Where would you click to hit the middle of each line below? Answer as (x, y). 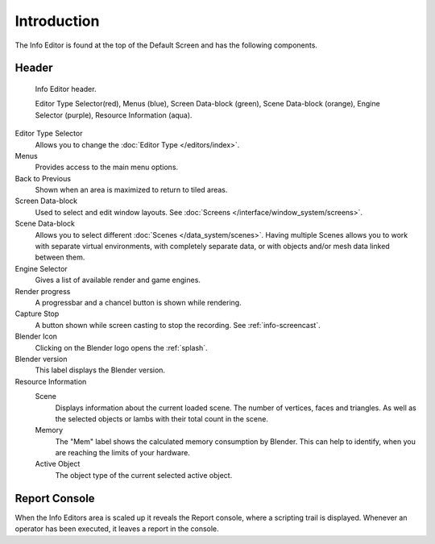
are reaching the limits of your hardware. (123, 453)
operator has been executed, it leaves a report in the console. (117, 529)
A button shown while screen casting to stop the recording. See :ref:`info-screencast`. (178, 325)
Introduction (57, 21)
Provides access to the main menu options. (107, 167)
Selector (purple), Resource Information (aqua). (114, 115)
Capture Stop (37, 314)
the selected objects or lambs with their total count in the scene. (162, 418)
